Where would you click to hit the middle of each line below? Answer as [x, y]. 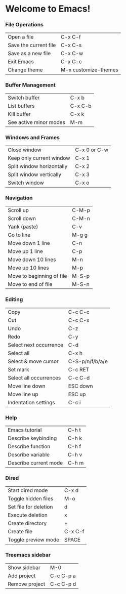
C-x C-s [71, 45]
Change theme [25, 70]
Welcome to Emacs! [48, 9]
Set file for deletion [30, 507]
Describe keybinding [32, 438]
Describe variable [29, 454]
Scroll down [22, 219]
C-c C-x [79, 320]
